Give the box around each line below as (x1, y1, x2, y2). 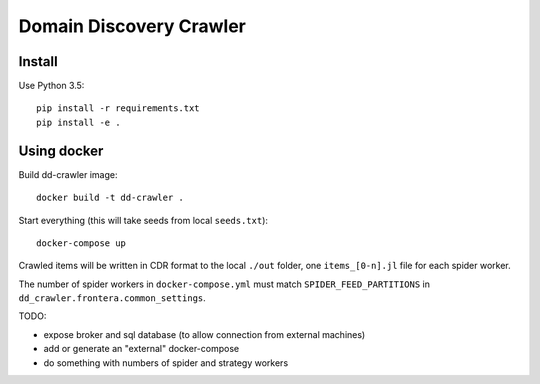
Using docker (18, 142, 104, 159)
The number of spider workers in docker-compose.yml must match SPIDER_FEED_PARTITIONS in (18, 278, 430, 290)
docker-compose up (36, 237, 127, 249)
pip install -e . (36, 116, 121, 128)
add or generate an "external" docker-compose (43, 343, 240, 355)
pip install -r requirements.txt (36, 103, 200, 114)
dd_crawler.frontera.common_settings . (18, 292, 207, 304)
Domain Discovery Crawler (18, 15, 247, 37)
